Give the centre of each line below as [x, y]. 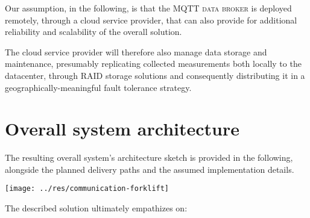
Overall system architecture [122, 129]
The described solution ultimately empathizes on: [96, 208]
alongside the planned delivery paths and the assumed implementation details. [150, 169]
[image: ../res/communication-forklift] [87, 189]
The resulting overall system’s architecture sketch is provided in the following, [149, 157]
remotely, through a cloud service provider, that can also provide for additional [151, 20]
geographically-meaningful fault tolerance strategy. [98, 87]
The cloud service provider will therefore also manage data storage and [136, 51]
